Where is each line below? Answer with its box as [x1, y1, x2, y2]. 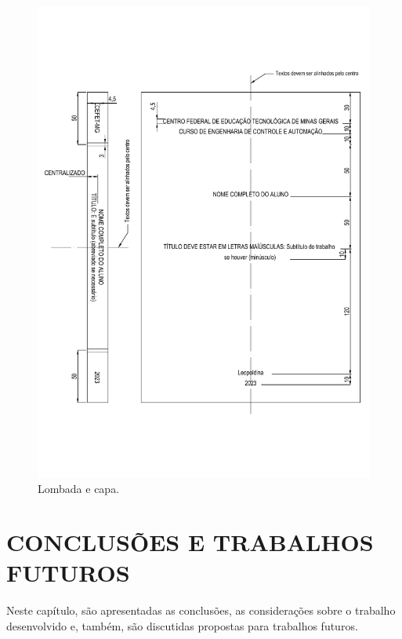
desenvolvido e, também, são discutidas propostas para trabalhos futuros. [6, 618, 358, 634]
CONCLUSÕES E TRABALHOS [6, 526, 374, 558]
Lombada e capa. [38, 480, 120, 496]
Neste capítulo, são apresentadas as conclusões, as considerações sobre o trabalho [6, 602, 396, 619]
